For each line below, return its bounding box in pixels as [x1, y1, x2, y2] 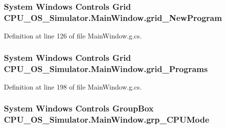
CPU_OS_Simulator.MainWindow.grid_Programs [4, 62, 208, 74]
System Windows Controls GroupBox [4, 102, 154, 114]
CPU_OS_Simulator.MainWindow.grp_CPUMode [4, 113, 210, 126]
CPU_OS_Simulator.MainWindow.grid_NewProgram [4, 11, 222, 23]
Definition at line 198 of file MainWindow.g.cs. [4, 81, 142, 91]
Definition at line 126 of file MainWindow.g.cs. [4, 31, 142, 41]
